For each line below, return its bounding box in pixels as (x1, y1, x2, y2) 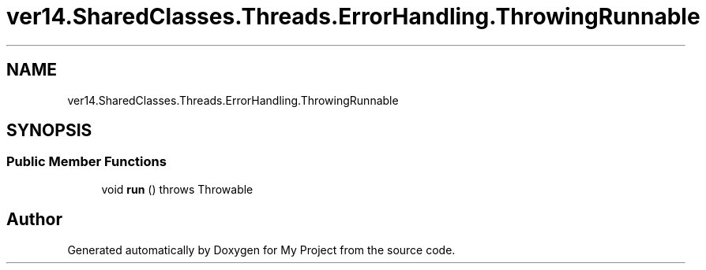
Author (6, 209, 62, 230)
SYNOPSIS (6, 120, 92, 141)
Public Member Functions (6, 153, 167, 170)
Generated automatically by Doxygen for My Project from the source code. (67, 242, 456, 257)
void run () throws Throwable (101, 182, 253, 196)
